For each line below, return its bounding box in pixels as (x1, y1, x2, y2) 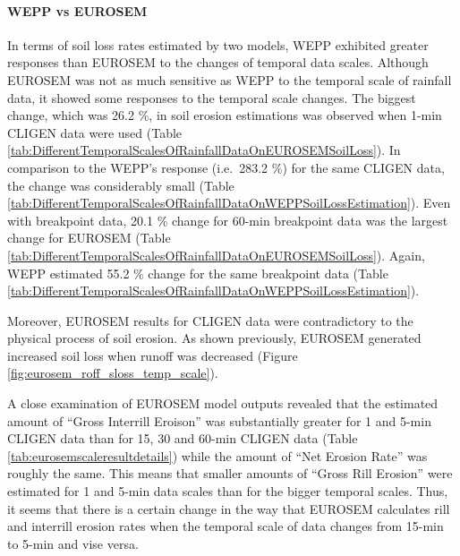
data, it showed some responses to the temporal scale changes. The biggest (7, 88, 416, 107)
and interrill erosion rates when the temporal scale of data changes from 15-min (7, 517, 444, 535)
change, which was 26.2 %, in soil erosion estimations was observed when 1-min (7, 106, 442, 124)
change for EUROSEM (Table (7, 228, 171, 247)
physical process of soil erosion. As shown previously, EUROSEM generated (7, 329, 422, 347)
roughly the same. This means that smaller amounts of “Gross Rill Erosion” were (7, 464, 453, 483)
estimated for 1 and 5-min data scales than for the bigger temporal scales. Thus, (7, 482, 448, 500)
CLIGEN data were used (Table (7, 123, 183, 141)
